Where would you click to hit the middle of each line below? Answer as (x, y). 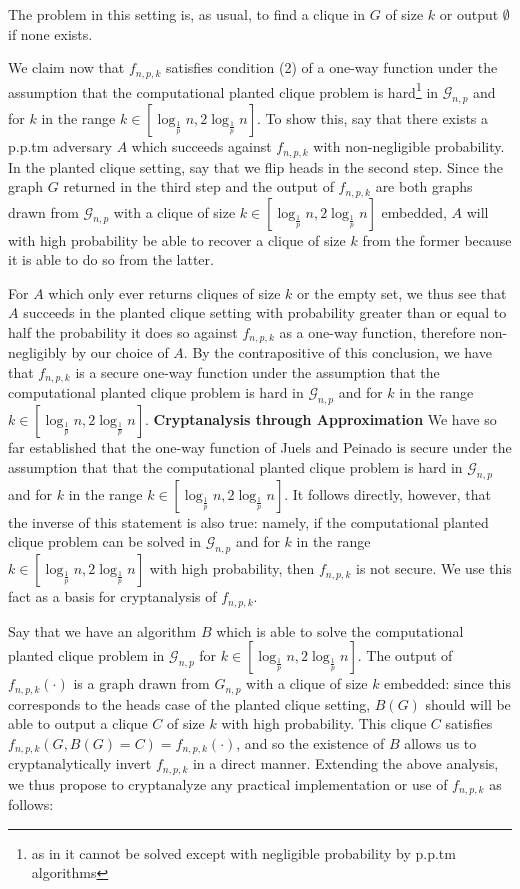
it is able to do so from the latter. (111, 259)
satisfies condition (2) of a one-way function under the (331, 67)
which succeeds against (201, 146)
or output (469, 14)
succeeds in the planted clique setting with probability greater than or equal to (265, 312)
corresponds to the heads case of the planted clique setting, (189, 703)
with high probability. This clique (324, 723)
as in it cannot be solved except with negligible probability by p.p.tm (243, 852)
